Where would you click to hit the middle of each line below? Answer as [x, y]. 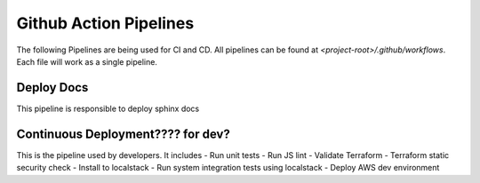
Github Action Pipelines [105, 23]
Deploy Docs [52, 88]
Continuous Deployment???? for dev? [123, 134]
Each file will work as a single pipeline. [87, 61]
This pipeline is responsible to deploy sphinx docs [108, 108]
